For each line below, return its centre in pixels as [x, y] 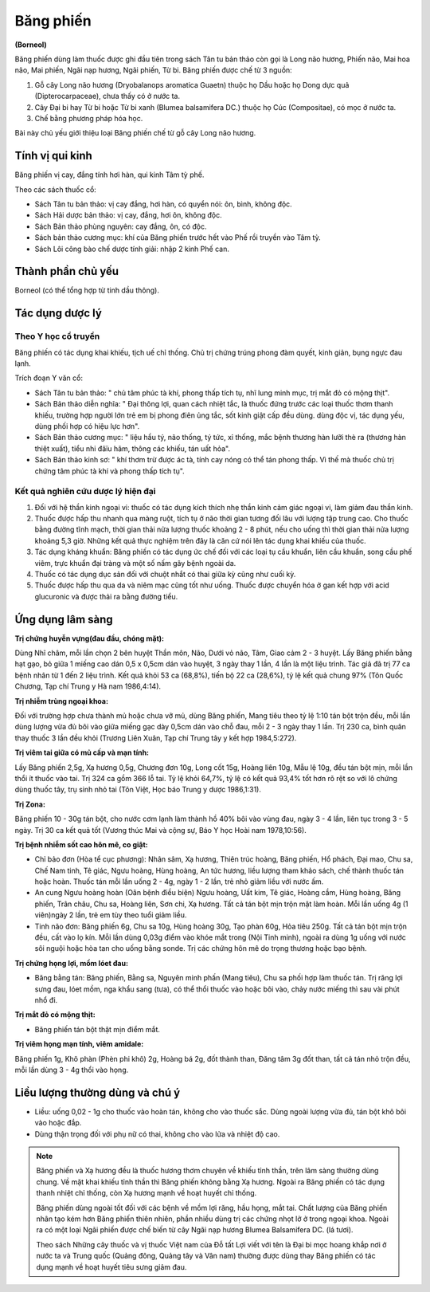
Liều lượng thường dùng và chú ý [98, 1092]
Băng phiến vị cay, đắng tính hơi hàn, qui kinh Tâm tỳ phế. [109, 175]
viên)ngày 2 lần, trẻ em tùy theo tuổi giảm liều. [111, 915]
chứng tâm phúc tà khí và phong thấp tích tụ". [109, 471]
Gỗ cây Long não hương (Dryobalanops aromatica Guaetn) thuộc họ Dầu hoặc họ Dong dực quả [192, 84]
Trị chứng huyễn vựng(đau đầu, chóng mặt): [90, 638]
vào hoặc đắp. [58, 1123]
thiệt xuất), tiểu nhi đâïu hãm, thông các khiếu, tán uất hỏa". [133, 448]
